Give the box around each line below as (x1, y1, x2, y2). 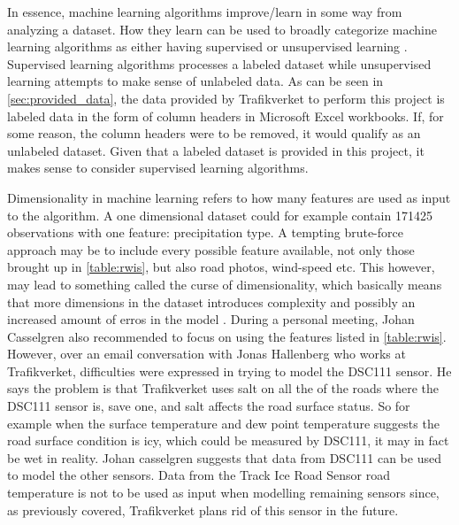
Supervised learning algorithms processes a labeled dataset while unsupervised (7, 54, 432, 73)
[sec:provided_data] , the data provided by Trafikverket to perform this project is (7, 89, 445, 107)
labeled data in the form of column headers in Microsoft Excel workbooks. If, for (7, 106, 444, 125)
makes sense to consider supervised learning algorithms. (7, 158, 309, 177)
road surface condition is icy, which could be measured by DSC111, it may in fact (7, 431, 449, 450)
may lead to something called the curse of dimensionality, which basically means (7, 274, 442, 293)
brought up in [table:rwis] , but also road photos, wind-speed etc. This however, (7, 258, 435, 276)
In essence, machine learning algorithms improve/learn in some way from (7, 3, 402, 20)
